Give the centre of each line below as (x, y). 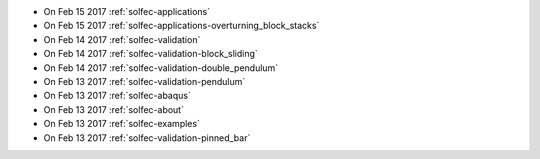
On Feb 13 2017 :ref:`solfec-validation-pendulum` (144, 81)
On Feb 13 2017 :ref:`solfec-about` (114, 109)
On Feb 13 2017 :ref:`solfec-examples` (121, 124)
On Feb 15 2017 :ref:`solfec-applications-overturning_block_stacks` (181, 26)
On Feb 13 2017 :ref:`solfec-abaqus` (117, 96)
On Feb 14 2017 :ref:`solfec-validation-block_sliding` (151, 54)
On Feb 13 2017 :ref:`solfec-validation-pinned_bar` (147, 137)
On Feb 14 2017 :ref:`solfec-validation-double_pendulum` (161, 67)
